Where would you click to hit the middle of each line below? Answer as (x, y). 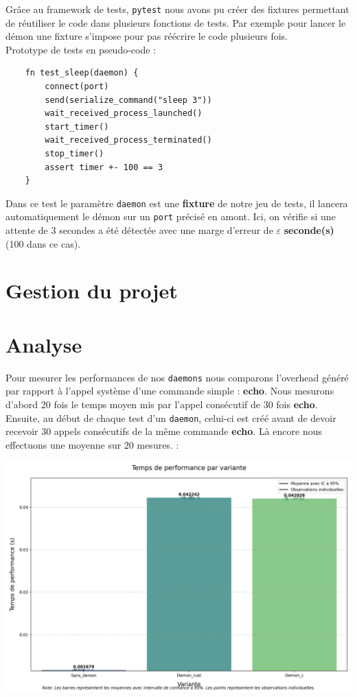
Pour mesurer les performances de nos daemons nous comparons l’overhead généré (177, 377)
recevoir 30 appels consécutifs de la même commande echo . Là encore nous (164, 431)
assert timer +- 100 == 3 (104, 167)
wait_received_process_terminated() (128, 140)
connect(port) (77, 87)
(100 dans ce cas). (43, 243)
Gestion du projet (92, 291)
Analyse (44, 344)
